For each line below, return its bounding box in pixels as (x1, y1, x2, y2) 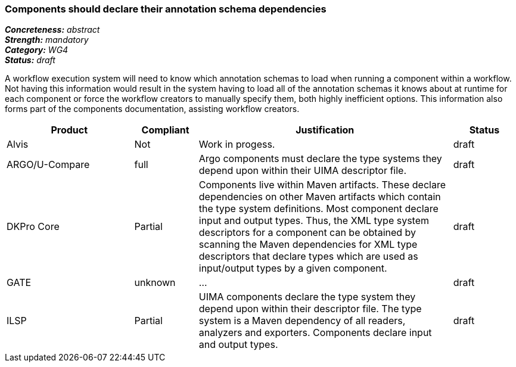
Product (51, 124, 88, 136)
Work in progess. (198, 138, 275, 151)
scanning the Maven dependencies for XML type (198, 238, 418, 251)
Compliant (141, 124, 189, 136)
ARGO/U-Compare (7, 158, 90, 171)
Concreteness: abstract (5, 24, 100, 35)
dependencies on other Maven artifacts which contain (198, 191, 441, 203)
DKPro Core (7, 220, 60, 233)
